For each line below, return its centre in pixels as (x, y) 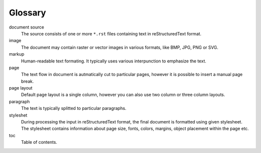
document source (27, 27)
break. (27, 81)
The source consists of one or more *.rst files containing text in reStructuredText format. (111, 33)
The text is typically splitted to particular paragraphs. (74, 108)
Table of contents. (39, 142)
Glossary (28, 13)
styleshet (18, 115)
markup (17, 54)
